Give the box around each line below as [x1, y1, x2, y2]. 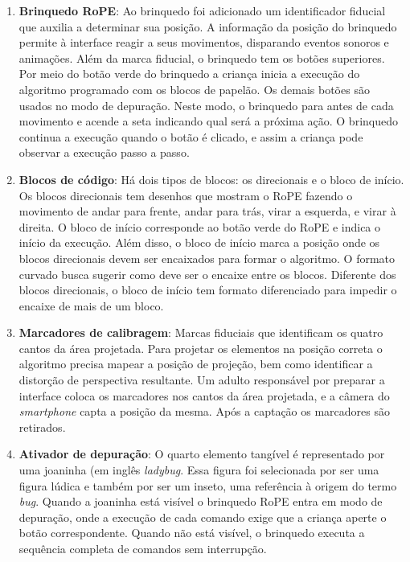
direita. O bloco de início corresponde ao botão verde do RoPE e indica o [18, 218, 381, 235]
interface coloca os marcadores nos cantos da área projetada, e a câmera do [18, 387, 390, 404]
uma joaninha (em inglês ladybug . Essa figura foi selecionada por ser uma [18, 461, 379, 478]
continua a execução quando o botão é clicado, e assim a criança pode [18, 128, 363, 145]
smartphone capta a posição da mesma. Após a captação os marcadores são [18, 403, 390, 420]
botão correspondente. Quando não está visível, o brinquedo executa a [18, 524, 365, 541]
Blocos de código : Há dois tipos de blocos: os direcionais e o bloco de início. [18, 170, 404, 187]
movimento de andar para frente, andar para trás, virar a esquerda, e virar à [18, 203, 396, 219]
